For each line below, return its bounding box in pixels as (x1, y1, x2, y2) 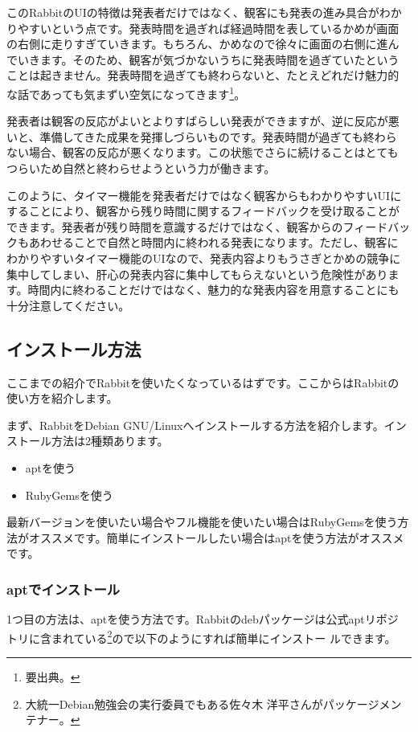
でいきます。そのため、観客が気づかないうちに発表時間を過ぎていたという (6, 51, 400, 67)
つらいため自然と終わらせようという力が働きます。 (6, 160, 276, 176)
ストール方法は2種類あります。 (6, 432, 169, 449)
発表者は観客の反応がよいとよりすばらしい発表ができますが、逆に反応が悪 (6, 112, 400, 129)
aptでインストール (6, 579, 121, 599)
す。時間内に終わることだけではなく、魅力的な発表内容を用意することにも (6, 281, 400, 298)
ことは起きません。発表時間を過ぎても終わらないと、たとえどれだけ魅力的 (6, 67, 400, 84)
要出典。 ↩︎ (25, 668, 80, 685)
